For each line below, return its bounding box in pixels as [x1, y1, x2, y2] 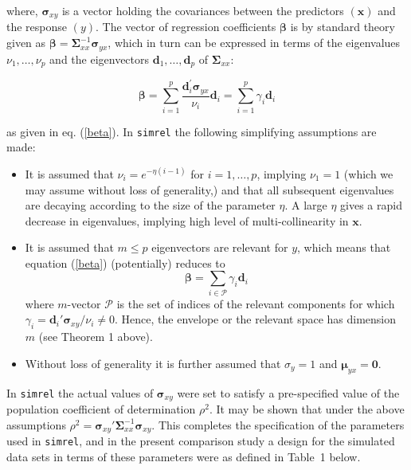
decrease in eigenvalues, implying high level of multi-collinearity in [25, 212, 349, 229]
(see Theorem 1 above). [38, 328, 153, 345]
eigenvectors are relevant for [151, 239, 288, 256]
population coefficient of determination [6, 401, 196, 417]
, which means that [297, 239, 391, 256]
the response [6, 18, 68, 35]
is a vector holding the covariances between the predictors [61, 2, 344, 18]
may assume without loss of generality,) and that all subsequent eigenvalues [25, 181, 394, 198]
